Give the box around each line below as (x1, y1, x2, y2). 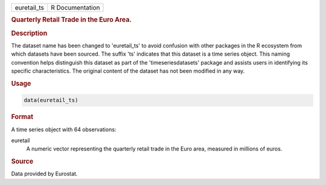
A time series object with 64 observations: (11, 126, 117, 133)
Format (11, 112, 33, 121)
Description (11, 29, 48, 37)
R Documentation (50, 4, 100, 11)
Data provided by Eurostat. (11, 170, 78, 178)
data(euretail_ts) (24, 97, 78, 104)
